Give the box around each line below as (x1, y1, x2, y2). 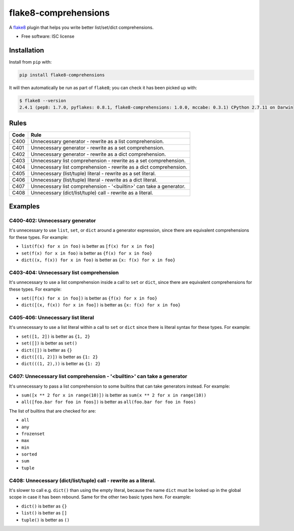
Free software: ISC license (21, 33, 74, 39)
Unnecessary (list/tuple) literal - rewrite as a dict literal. (30, 176, 158, 183)
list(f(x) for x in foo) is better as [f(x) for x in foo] (21, 243, 155, 249)
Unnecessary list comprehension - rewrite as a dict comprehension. (30, 163, 188, 170)
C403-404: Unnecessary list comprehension (9, 269, 119, 276)
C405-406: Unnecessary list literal (9, 314, 94, 321)
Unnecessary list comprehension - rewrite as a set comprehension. (30, 157, 186, 164)
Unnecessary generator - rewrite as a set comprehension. (30, 144, 165, 151)
